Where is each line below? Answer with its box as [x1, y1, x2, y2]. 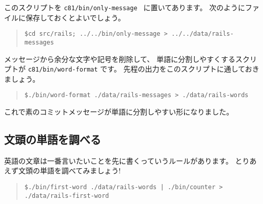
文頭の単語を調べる [4, 131, 101, 147]
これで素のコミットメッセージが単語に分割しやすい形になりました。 [4, 106, 234, 117]
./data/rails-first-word [24, 192, 109, 199]
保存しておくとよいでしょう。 [25, 12, 125, 22]
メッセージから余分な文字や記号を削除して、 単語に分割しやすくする [4, 53, 236, 64]
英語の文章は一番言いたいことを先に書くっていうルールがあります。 [4, 155, 233, 166]
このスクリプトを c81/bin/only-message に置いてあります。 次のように [4, 2, 246, 12]
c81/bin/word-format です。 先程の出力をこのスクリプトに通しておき [28, 63, 259, 74]
